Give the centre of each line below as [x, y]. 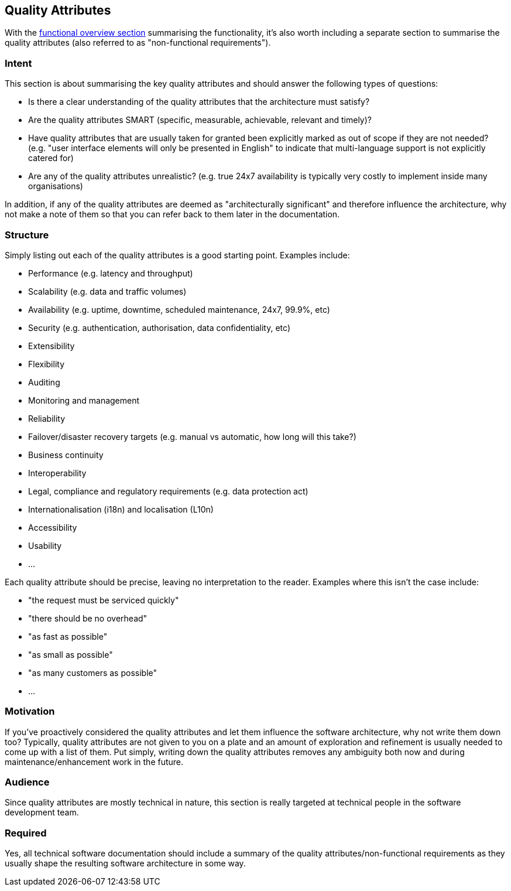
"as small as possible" [71, 654]
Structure [27, 235]
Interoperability [57, 473]
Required [26, 833]
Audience [27, 782]
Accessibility [53, 527]
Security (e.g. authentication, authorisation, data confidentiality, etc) [159, 327]
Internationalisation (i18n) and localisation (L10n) [121, 509]
